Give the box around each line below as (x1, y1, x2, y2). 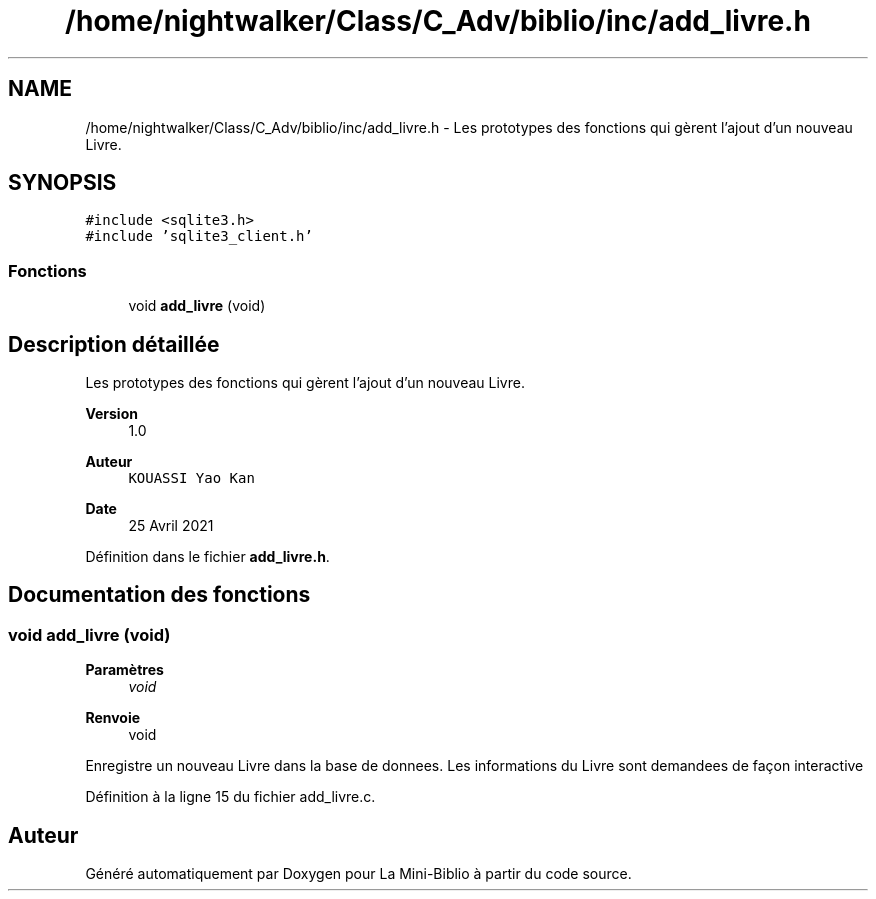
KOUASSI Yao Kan (128, 470, 255, 487)
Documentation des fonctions (8, 582, 311, 608)
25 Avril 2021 (128, 517, 214, 535)
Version (85, 405, 138, 423)
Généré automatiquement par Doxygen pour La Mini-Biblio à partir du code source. (85, 865, 632, 883)
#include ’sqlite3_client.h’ (85, 228, 313, 245)
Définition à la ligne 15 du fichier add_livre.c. (85, 788, 376, 806)
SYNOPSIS (8, 170, 117, 196)
